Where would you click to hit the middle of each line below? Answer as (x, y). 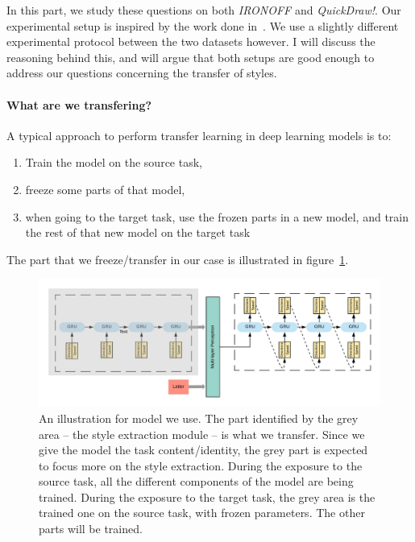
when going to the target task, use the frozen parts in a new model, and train (217, 216)
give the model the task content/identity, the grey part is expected (203, 450)
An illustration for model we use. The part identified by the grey (199, 418)
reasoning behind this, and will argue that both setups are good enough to (191, 57)
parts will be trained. (91, 529)
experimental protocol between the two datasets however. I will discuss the (191, 41)
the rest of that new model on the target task (138, 232)
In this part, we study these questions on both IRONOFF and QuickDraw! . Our (204, 10)
